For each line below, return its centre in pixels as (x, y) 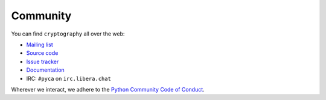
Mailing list (40, 45)
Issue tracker (43, 61)
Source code (42, 53)
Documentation (45, 70)
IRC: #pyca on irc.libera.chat (69, 78)
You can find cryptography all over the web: (68, 34)
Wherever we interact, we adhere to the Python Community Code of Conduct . (108, 89)
